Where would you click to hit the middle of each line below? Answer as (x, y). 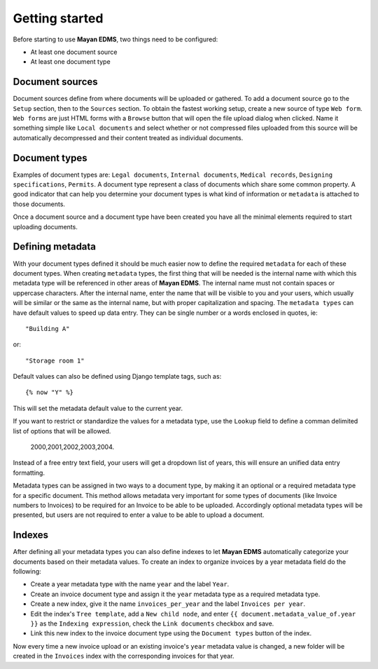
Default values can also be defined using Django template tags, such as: (117, 377)
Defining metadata (55, 246)
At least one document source (74, 52)
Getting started (58, 18)
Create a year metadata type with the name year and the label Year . (130, 584)
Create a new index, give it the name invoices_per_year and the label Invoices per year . (168, 604)
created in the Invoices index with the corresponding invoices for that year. (124, 656)
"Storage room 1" (55, 360)
